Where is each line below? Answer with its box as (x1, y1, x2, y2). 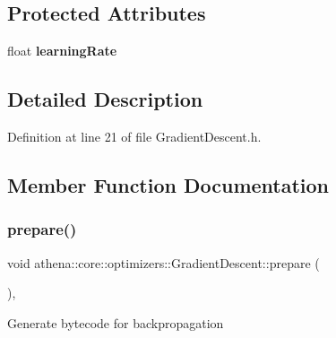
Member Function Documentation (7, 170, 330, 198)
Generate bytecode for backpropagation (7, 313, 224, 332)
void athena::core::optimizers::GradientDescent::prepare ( (7, 253, 320, 272)
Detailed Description (7, 85, 203, 113)
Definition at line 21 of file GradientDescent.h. (7, 127, 262, 145)
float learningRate (7, 41, 117, 60)
